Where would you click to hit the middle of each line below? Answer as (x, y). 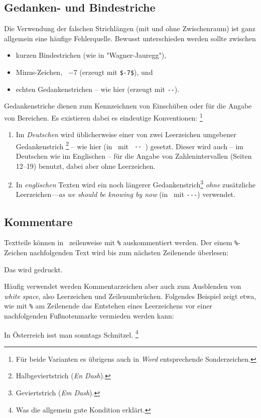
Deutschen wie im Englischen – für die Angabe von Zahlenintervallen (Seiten (134, 156)
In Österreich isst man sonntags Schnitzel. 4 (71, 334)
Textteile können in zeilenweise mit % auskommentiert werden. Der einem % (121, 242)
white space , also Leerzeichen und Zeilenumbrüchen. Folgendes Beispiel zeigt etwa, (130, 296)
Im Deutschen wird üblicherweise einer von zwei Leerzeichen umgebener (126, 134)
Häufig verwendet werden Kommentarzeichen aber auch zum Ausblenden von (123, 286)
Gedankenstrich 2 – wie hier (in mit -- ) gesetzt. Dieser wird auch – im (129, 145)
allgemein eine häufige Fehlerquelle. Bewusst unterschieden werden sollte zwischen (130, 38)
